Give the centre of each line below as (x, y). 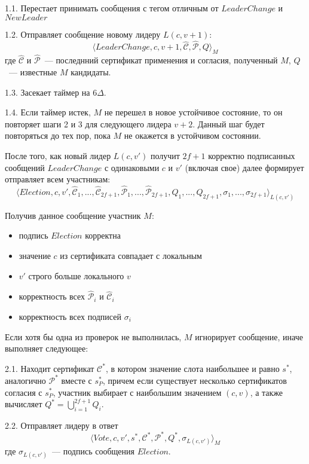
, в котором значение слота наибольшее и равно (192, 368)
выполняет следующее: (47, 348)
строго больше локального (76, 275)
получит (165, 155)
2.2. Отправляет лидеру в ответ (62, 425)
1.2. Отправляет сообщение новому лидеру (83, 34)
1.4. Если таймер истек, (48, 112)
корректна (103, 235)
